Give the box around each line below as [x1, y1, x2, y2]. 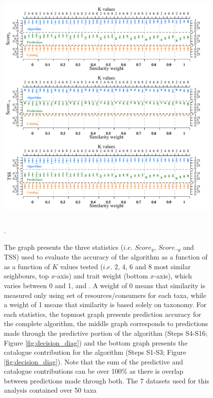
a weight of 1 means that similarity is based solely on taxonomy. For [4, 299, 207, 310]
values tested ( [60, 261, 103, 271]
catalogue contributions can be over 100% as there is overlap [4, 366, 183, 376]
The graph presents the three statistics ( [4, 242, 123, 252]
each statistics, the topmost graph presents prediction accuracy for [4, 309, 201, 319]
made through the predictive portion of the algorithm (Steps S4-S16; [4, 328, 208, 338]
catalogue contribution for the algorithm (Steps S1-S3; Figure [4, 347, 186, 357]
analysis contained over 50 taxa [4, 385, 97, 395]
